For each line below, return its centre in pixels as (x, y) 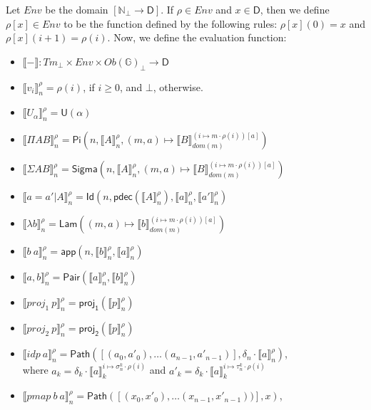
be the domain (77, 9)
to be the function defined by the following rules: (171, 23)
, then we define (295, 9)
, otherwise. (178, 86)
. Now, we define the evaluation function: (197, 37)
